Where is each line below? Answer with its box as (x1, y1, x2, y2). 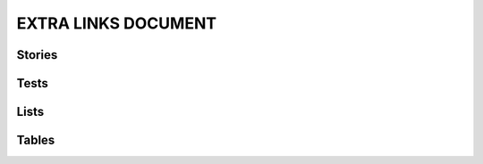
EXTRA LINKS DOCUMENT (16, 13, 217, 33)
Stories (16, 47, 58, 62)
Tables (16, 133, 55, 148)
